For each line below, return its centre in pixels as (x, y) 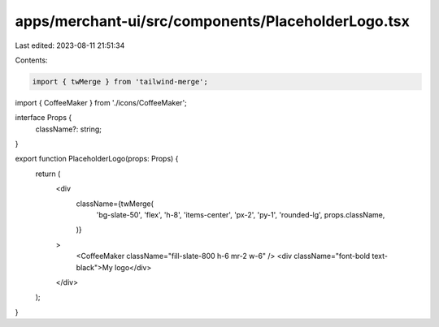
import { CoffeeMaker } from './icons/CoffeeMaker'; (101, 102)
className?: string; (68, 129)
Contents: (31, 60)
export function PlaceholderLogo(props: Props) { (97, 159)
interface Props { (43, 118)
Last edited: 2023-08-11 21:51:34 (70, 45)
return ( (48, 174)
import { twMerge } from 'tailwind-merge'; (120, 82)
